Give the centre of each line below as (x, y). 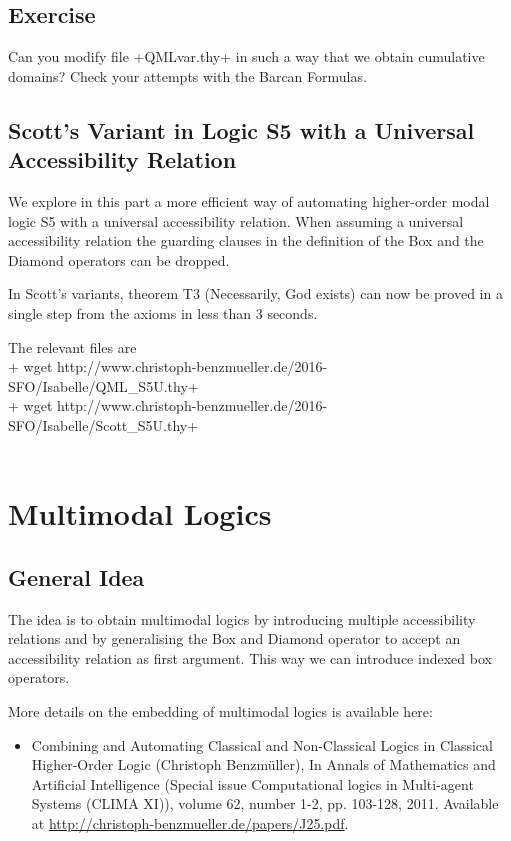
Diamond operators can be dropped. (119, 259)
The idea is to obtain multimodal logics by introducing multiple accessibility (242, 618)
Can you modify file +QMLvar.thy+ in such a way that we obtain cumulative (246, 56)
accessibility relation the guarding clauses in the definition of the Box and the (246, 240)
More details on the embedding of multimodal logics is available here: (220, 711)
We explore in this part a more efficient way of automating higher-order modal (249, 200)
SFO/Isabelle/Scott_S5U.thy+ (103, 424)
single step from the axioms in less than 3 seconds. (163, 312)
